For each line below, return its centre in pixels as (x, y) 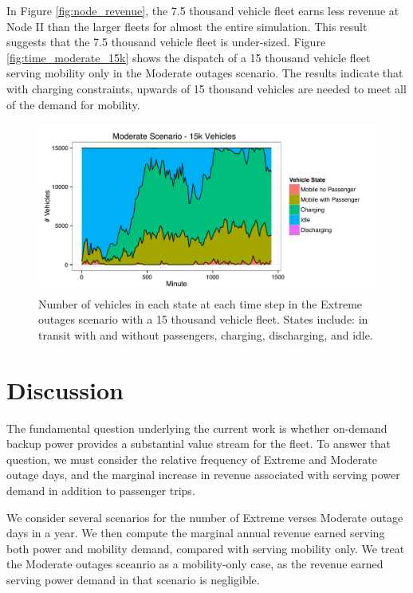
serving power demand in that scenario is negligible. (133, 579)
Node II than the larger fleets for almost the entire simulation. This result (187, 26)
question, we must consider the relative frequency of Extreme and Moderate (192, 459)
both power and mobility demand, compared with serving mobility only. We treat (206, 548)
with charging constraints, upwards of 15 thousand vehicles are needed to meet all (206, 88)
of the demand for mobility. (73, 104)
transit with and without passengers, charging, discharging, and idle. (206, 334)
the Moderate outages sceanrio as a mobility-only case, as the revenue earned (195, 564)
